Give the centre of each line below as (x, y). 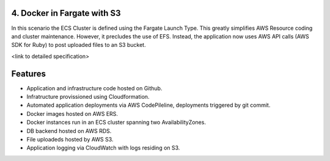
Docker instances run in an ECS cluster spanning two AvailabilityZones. (116, 123)
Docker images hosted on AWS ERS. (72, 113)
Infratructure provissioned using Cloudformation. (88, 96)
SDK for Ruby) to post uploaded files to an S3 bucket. (79, 45)
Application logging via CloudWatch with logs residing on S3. (103, 148)
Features (28, 73)
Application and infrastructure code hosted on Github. (94, 88)
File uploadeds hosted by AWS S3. (70, 139)
